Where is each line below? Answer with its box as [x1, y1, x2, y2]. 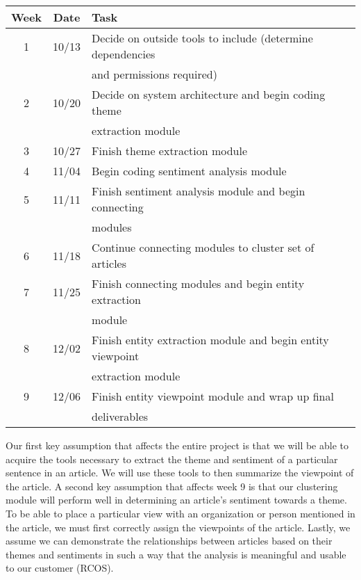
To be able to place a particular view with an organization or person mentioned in [6, 506, 355, 520]
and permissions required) [92, 66, 217, 82]
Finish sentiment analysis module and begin [92, 183, 305, 199]
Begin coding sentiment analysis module [92, 163, 287, 179]
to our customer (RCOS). [6, 561, 114, 575]
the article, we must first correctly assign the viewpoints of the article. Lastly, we [6, 519, 351, 534]
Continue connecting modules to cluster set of [92, 239, 314, 255]
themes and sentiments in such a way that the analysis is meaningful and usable [6, 547, 346, 561]
